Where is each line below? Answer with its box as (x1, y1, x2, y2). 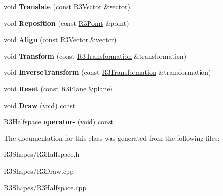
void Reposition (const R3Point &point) (4, 18, 129, 28)
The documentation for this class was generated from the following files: (4, 132, 220, 143)
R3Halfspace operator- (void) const (4, 116, 113, 127)
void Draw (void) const (4, 100, 76, 110)
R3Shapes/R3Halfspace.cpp (4, 182, 87, 192)
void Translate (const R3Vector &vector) (4, 1, 131, 11)
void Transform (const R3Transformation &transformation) (4, 50, 187, 61)
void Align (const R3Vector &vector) (4, 34, 117, 44)
